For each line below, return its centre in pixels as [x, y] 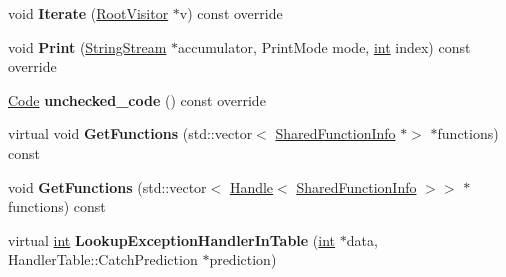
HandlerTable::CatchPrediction [103, 259]
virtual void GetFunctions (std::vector [130, 133]
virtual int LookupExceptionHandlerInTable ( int [172, 239]
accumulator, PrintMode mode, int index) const [324, 46]
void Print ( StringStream [87, 46]
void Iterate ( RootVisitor [88, 13]
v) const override [231, 13]
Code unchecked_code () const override [137, 99]
